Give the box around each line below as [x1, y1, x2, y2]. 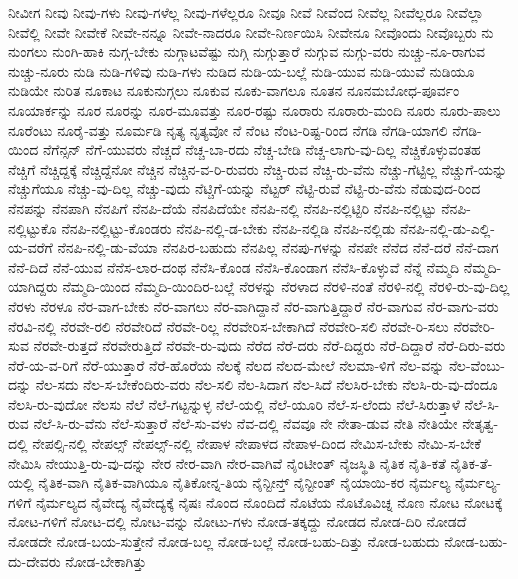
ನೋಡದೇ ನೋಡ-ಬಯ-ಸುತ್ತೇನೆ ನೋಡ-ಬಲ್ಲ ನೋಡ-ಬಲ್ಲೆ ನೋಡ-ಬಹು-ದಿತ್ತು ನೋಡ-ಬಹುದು [8, 531, 440, 552]
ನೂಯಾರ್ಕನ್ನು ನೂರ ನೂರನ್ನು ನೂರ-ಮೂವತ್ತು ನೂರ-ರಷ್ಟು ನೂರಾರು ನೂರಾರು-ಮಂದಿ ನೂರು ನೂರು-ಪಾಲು [8, 99, 501, 120]
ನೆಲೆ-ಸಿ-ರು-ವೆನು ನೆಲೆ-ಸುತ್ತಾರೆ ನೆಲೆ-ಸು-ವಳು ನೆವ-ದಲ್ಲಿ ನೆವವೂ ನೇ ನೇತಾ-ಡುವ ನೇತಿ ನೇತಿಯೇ [33, 413, 458, 434]
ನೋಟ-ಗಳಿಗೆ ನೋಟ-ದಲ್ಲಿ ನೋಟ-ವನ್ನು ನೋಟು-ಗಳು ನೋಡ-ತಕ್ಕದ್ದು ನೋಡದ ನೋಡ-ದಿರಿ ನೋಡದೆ [8, 511, 467, 532]
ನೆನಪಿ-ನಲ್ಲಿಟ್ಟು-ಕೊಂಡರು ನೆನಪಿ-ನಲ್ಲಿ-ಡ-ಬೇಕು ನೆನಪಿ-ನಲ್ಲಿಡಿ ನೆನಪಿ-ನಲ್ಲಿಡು [61, 217, 396, 238]
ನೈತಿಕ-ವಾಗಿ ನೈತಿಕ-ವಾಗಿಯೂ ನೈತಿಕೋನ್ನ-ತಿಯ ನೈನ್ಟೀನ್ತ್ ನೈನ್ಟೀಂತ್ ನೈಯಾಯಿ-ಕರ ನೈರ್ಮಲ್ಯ [38, 472, 451, 493]
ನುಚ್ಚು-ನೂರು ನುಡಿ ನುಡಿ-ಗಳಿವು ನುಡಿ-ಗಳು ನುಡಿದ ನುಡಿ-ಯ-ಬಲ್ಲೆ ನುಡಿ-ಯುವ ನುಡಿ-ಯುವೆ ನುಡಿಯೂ [8, 60, 475, 81]
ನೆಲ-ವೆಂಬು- [448, 354, 505, 375]
